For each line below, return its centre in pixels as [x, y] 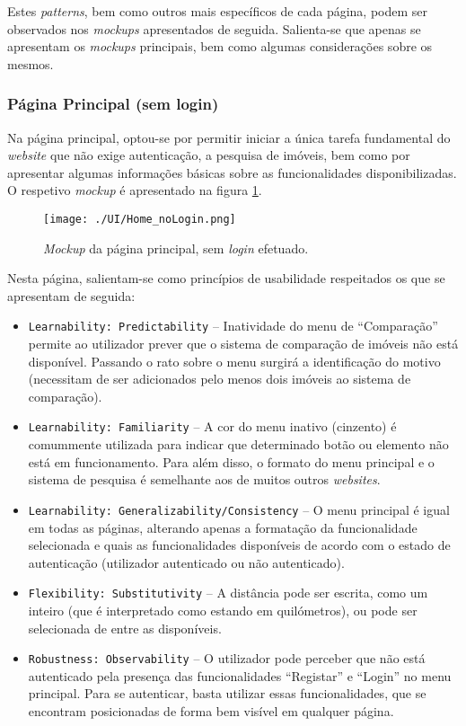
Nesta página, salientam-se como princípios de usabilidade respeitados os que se [226, 278]
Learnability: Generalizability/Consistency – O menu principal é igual [239, 509]
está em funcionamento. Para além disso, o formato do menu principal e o [231, 461]
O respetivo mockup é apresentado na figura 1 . [135, 190]
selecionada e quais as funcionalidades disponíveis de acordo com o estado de [239, 545]
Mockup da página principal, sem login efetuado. [176, 248]
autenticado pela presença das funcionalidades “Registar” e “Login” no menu [240, 675]
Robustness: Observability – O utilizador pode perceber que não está [227, 658]
